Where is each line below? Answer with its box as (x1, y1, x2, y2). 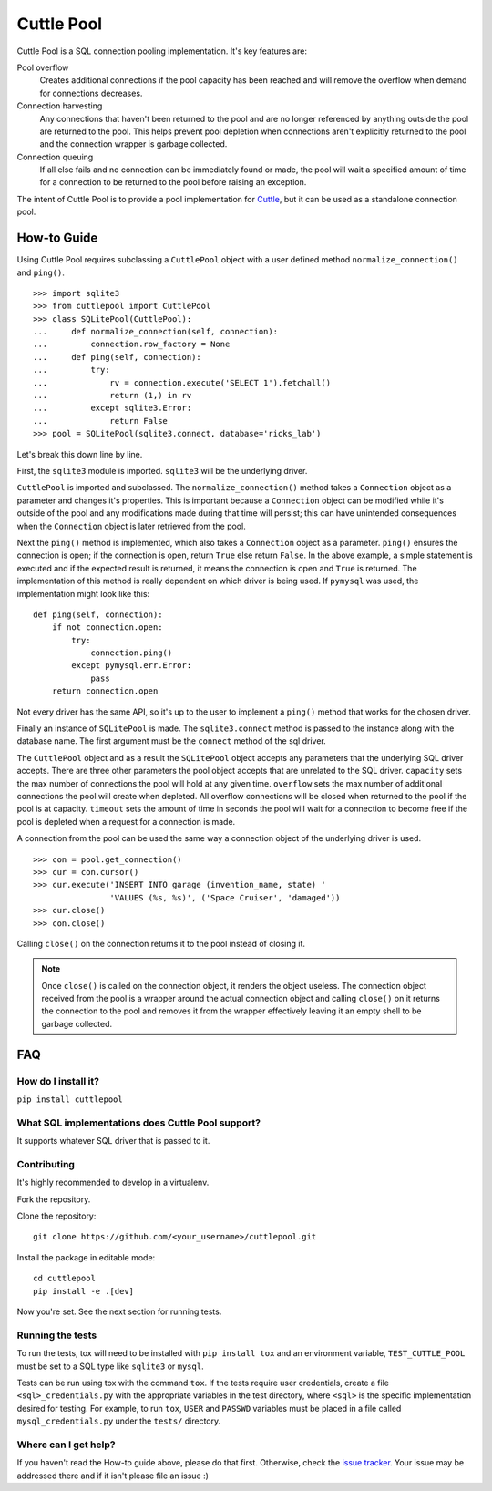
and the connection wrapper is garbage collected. (39, 139, 228, 149)
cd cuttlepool (33, 1273, 96, 1284)
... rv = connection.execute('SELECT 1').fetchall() (33, 377, 332, 387)
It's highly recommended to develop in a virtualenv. (16, 1177, 210, 1188)
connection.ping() (90, 648, 173, 658)
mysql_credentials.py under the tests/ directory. (16, 1415, 221, 1426)
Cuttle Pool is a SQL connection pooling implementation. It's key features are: (16, 46, 307, 57)
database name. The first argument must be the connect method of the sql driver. (16, 735, 327, 746)
